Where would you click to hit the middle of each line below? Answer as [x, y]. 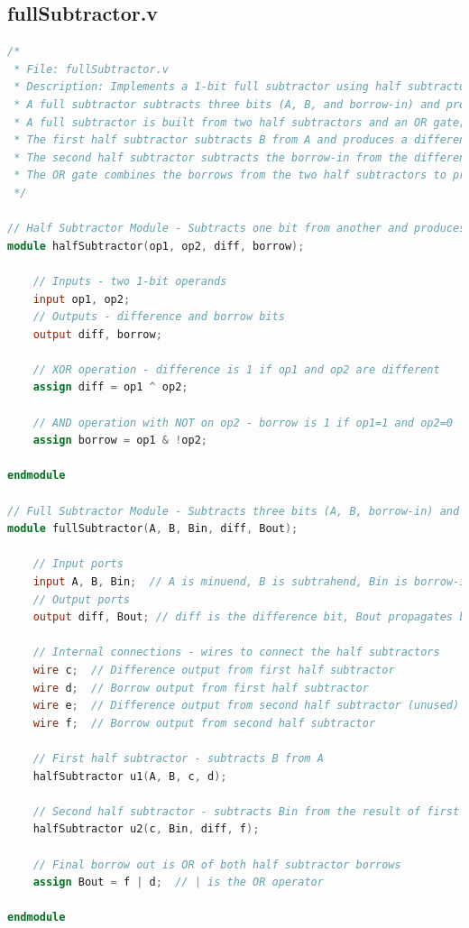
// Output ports [82, 599]
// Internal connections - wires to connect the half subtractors [236, 652]
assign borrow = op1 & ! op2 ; [120, 441]
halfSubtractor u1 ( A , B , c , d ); [130, 776]
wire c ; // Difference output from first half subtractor [214, 670]
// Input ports [78, 564]
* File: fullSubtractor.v [91, 69]
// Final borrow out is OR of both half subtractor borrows [217, 864]
